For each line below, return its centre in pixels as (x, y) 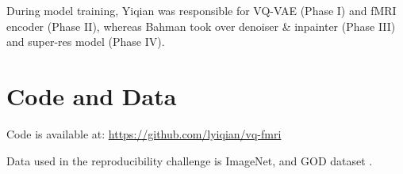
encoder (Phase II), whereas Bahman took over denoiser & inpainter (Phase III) (201, 26)
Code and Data (92, 95)
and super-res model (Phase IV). (86, 42)
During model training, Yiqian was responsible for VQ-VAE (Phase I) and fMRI (201, 10)
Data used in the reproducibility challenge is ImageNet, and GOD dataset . (190, 160)
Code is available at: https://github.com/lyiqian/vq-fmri (144, 133)
